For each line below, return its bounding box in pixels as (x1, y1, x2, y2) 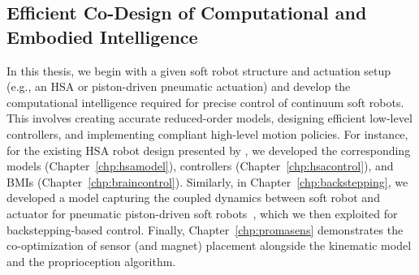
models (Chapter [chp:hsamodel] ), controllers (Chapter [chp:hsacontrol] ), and (6, 157, 394, 174)
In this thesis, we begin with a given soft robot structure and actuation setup (6, 62, 391, 79)
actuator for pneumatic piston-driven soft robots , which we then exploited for (6, 204, 398, 221)
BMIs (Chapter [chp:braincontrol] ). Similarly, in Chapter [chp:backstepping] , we (6, 173, 408, 190)
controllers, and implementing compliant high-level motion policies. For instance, (6, 125, 408, 142)
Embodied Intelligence (6, 24, 198, 49)
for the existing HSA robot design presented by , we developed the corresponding (6, 141, 411, 158)
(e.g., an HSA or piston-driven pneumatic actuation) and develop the (6, 78, 351, 95)
